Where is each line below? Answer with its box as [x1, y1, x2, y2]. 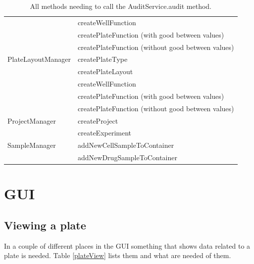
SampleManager [7, 140, 56, 150]
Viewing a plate [4, 217, 86, 232]
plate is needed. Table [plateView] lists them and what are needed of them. [4, 250, 231, 261]
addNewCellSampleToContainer [78, 140, 174, 150]
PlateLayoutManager [7, 54, 71, 64]
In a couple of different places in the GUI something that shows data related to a [4, 240, 251, 251]
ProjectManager [7, 115, 56, 126]
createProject [78, 115, 118, 126]
